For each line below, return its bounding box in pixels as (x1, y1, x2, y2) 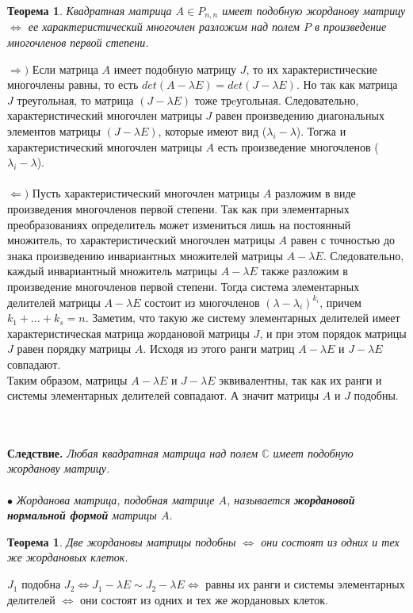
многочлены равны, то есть (7, 76, 139, 93)
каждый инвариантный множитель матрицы (7, 262, 217, 279)
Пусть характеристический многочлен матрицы (32, 185, 260, 201)
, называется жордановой (227, 491, 355, 508)
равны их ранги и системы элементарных (205, 576, 405, 592)
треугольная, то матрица (17, 91, 134, 108)
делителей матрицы (7, 293, 101, 310)
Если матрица (32, 60, 98, 77)
